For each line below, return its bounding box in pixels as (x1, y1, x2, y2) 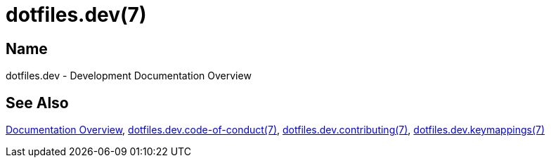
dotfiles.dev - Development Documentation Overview (6, 70, 252, 82)
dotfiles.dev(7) (6, 3, 147, 27)
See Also (6, 93, 69, 112)
